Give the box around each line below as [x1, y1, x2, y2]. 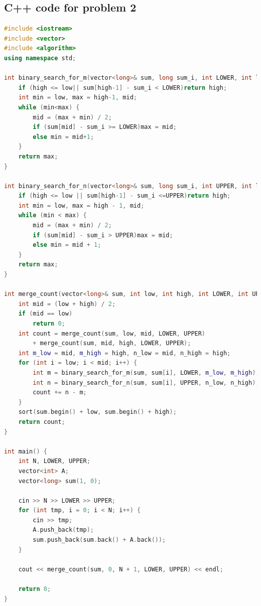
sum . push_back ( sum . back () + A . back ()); [33, 536, 166, 544]
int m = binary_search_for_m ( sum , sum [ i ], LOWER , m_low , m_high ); [33, 369, 259, 376]
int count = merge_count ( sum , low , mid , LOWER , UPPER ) [18, 330, 206, 337]
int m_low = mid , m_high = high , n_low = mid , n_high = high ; [18, 349, 231, 357]
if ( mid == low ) [18, 310, 73, 318]
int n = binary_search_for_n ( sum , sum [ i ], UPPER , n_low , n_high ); [33, 379, 259, 386]
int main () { [4, 447, 47, 455]
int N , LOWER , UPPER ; [18, 458, 90, 465]
